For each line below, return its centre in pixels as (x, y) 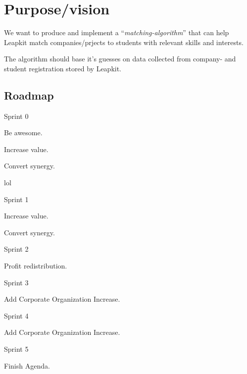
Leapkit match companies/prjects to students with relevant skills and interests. (124, 42)
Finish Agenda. (27, 365)
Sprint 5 (16, 349)
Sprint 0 (16, 116)
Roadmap (29, 95)
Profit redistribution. (36, 266)
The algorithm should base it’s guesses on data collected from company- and (120, 59)
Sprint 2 (16, 249)
